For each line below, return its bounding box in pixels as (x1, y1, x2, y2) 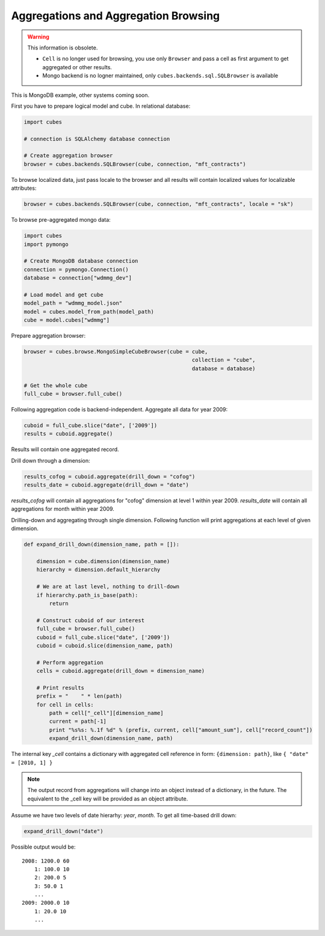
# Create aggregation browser (23, 152, 113, 159)
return (49, 600, 69, 607)
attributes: (11, 184, 37, 192)
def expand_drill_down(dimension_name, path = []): (23, 541, 180, 548)
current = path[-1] (49, 718, 107, 725)
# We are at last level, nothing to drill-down (36, 583, 180, 590)
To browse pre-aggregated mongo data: (11, 216, 111, 223)
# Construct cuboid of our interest (36, 617, 144, 623)
